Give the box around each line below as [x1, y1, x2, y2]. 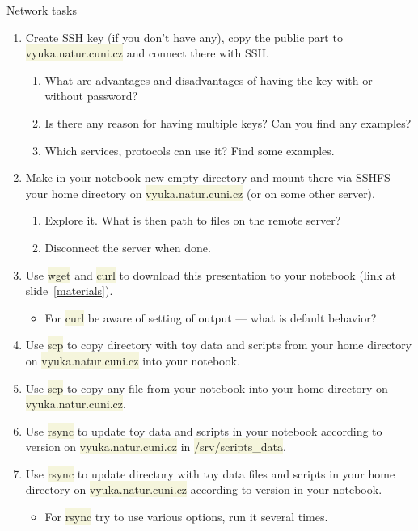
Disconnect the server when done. [44, 238, 211, 255]
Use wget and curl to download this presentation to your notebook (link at [25, 266, 396, 283]
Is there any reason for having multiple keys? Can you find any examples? [44, 114, 412, 131]
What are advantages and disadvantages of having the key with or [44, 71, 373, 88]
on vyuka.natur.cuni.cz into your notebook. [25, 352, 240, 369]
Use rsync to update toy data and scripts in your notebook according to [25, 422, 382, 439]
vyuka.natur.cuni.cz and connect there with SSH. [25, 44, 269, 61]
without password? [44, 87, 138, 104]
